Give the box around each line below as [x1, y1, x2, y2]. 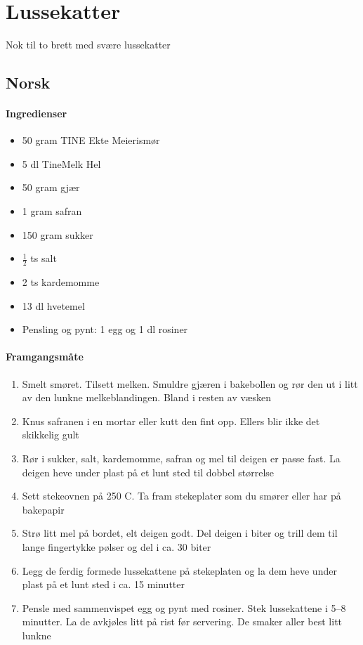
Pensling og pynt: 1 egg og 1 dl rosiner [22, 322, 188, 337]
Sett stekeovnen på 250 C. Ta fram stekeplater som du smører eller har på [22, 488, 341, 503]
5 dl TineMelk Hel [22, 156, 101, 171]
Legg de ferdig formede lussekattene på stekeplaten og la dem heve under [22, 563, 337, 578]
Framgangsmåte [6, 349, 84, 364]
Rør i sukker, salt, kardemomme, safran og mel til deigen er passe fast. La [22, 451, 341, 466]
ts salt [30, 251, 57, 266]
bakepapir [22, 502, 65, 516]
